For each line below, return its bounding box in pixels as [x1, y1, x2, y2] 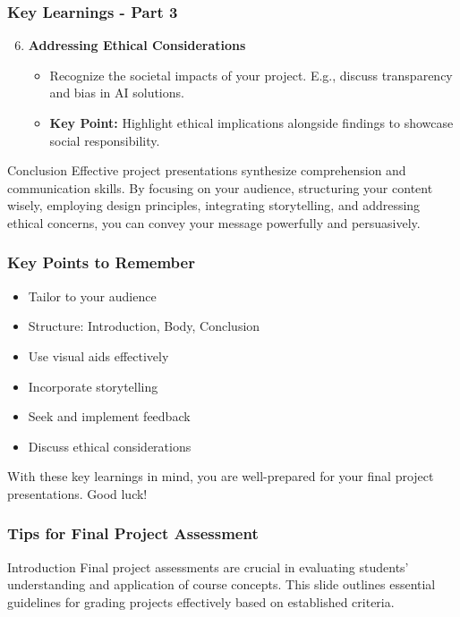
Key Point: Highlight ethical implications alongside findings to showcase [49, 114, 454, 131]
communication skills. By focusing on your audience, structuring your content [7, 178, 433, 197]
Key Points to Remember [7, 251, 195, 274]
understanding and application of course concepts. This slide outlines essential [7, 575, 436, 594]
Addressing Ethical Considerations [28, 36, 246, 55]
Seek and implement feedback [28, 407, 191, 426]
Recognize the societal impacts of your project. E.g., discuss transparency [49, 65, 453, 84]
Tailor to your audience [28, 286, 157, 305]
